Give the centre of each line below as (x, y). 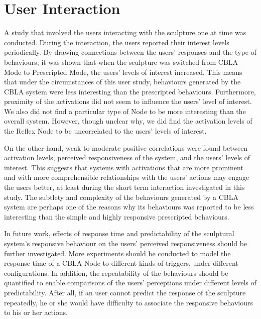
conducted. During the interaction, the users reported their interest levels (117, 42)
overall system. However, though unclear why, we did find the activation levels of (128, 121)
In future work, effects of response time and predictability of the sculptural (119, 233)
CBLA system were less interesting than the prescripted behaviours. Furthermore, (130, 91)
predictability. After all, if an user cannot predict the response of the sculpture (125, 292)
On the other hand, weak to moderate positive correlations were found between (126, 147)
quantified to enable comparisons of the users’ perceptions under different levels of (130, 283)
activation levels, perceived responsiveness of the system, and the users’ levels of (127, 157)
